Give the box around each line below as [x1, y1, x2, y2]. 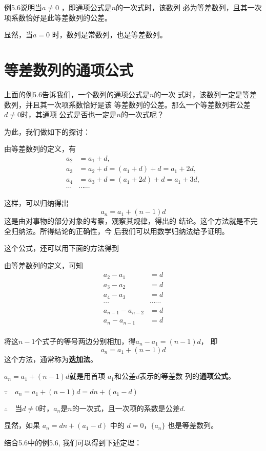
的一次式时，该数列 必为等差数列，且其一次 [116, 2, 262, 12]
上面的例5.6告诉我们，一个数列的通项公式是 [4, 89, 150, 99]
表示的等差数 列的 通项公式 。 [139, 371, 235, 381]
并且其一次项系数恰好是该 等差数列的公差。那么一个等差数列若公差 [25, 99, 251, 110]
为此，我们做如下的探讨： [4, 126, 90, 137]
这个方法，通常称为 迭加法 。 [4, 353, 97, 364]
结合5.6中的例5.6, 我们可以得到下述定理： [4, 437, 142, 447]
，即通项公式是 [61, 2, 112, 12]
